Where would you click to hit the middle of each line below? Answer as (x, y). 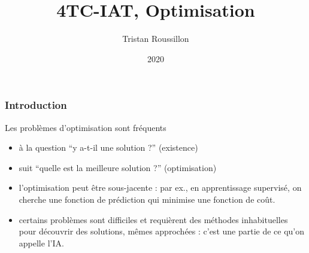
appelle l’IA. (41, 243)
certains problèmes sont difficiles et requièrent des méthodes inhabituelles (153, 219)
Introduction (36, 105)
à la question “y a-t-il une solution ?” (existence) (108, 147)
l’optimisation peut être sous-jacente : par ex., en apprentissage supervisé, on (160, 188)
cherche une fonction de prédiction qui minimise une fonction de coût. (147, 199)
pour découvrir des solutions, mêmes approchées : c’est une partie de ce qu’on (162, 231)
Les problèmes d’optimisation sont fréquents (86, 127)
